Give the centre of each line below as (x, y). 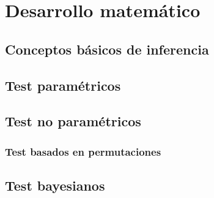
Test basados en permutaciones (83, 151)
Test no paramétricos (73, 121)
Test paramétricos (63, 85)
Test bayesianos (55, 185)
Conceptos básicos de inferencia (107, 49)
